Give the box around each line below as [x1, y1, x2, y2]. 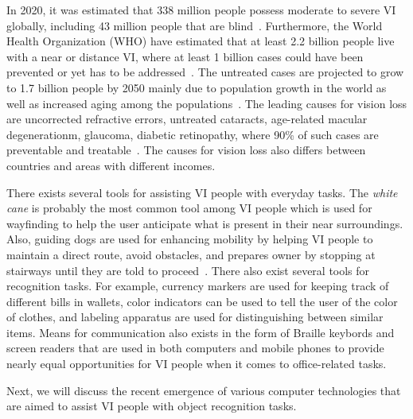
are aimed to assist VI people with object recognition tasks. [6, 398, 297, 414]
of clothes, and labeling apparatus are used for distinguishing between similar [6, 308, 384, 325]
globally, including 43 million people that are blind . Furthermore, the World [6, 17, 383, 33]
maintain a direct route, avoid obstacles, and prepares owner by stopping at [6, 246, 376, 262]
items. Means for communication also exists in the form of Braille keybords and [6, 324, 395, 340]
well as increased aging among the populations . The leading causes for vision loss [6, 95, 407, 111]
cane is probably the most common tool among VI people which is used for [6, 200, 372, 216]
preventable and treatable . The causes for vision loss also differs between [6, 142, 366, 158]
